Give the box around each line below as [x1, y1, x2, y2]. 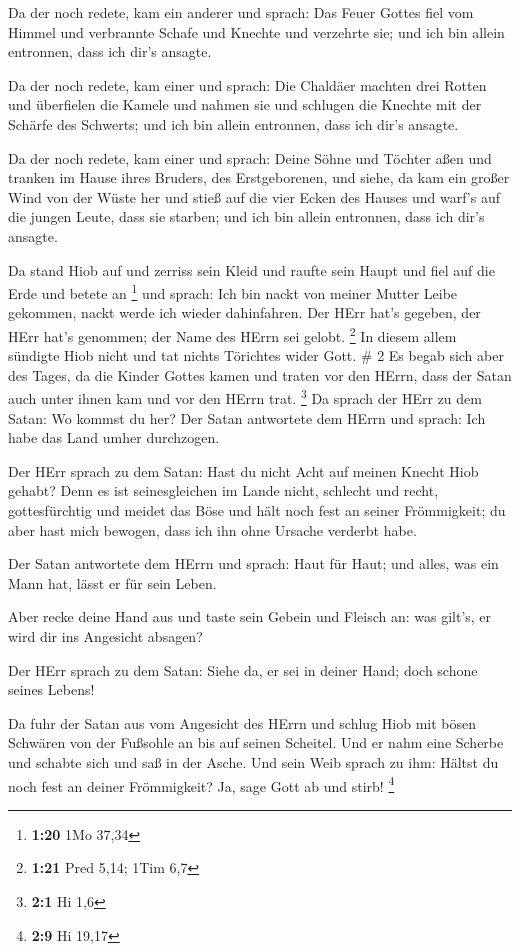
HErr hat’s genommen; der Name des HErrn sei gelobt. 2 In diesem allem [8, 322, 457, 346]
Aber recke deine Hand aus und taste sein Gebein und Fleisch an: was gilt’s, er [8, 606, 492, 627]
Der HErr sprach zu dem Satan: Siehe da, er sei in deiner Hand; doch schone [8, 659, 478, 680]
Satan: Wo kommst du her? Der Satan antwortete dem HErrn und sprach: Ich [8, 407, 486, 428]
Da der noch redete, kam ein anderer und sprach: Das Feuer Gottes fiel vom [8, 2, 474, 22]
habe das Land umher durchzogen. [8, 427, 220, 448]
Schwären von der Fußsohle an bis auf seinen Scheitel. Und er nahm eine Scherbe [8, 732, 504, 753]
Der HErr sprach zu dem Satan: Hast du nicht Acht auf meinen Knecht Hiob [8, 460, 479, 481]
